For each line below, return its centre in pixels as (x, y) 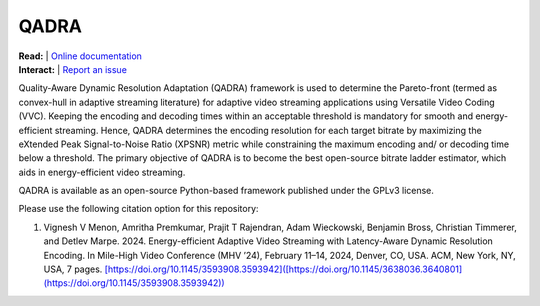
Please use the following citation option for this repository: (138, 209)
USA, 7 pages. (73, 269)
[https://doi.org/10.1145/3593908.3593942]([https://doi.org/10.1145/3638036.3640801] (283, 269)
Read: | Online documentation (80, 56)
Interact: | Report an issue (72, 69)
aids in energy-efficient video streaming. (102, 172)
